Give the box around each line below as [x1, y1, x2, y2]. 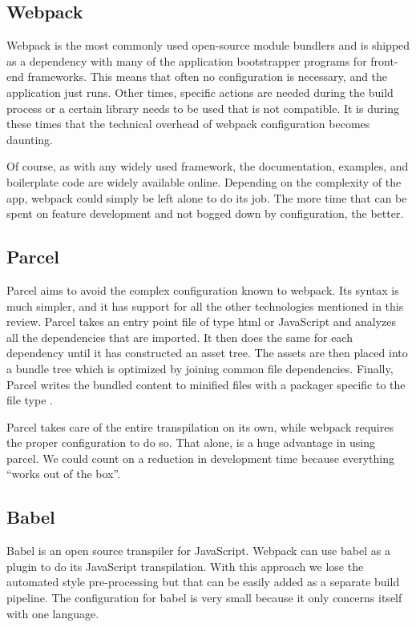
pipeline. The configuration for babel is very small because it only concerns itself [6, 589, 402, 606]
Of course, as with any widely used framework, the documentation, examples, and [6, 158, 409, 175]
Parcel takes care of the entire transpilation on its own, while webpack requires [6, 418, 394, 435]
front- [370, 52, 398, 69]
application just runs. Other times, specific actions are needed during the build [6, 83, 394, 100]
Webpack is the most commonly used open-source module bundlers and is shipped [6, 37, 410, 54]
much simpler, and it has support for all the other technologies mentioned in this [6, 297, 404, 314]
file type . [6, 392, 53, 408]
